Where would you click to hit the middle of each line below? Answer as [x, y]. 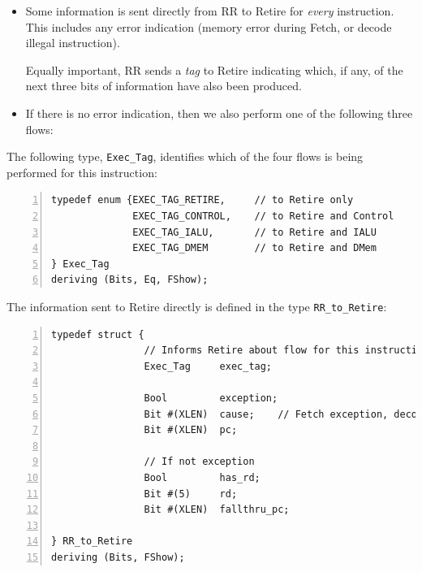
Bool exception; [211, 398]
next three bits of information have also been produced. [164, 86]
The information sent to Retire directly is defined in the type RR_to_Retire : [197, 306]
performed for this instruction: [82, 172]
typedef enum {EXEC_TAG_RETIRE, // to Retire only [202, 200]
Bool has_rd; [202, 477]
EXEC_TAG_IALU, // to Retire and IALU [254, 232]
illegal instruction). [73, 43]
